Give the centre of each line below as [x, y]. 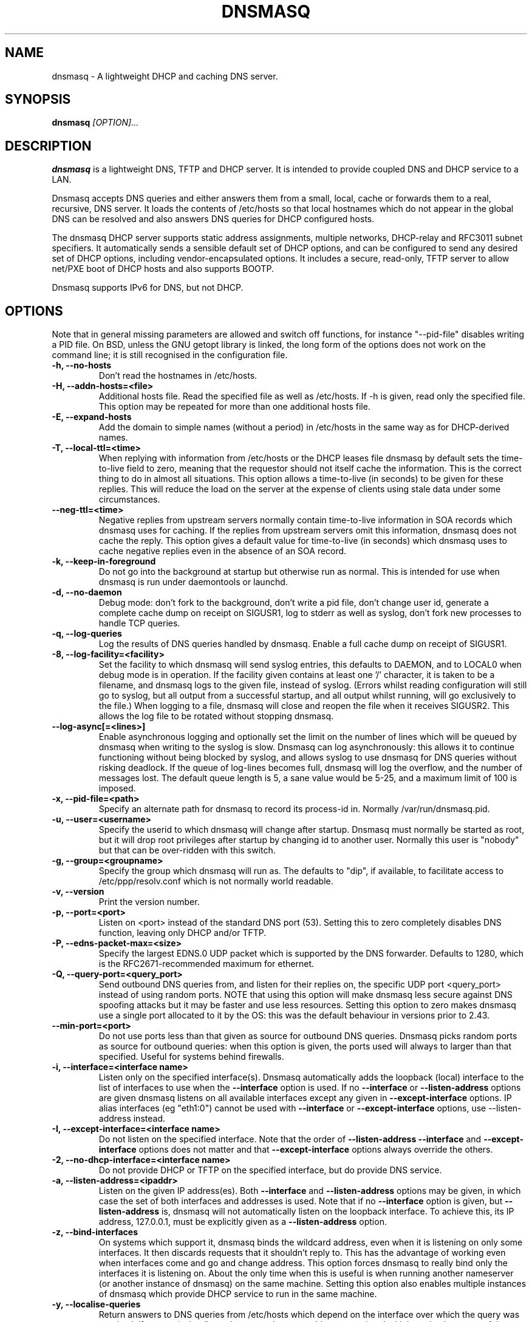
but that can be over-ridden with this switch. [187, 850]
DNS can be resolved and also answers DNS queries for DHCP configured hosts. [213, 219]
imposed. [117, 788]
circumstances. [129, 500]
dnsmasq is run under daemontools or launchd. [193, 582]
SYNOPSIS [38, 100]
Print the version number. [149, 902]
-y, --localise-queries [96, 1304]
